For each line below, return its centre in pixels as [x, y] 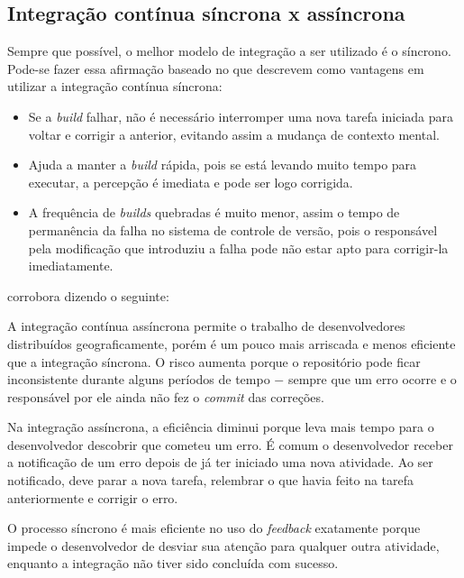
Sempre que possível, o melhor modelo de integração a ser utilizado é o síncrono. [229, 51]
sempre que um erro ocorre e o [372, 379]
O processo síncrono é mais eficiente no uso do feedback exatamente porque [214, 528]
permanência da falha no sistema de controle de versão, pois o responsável [233, 229]
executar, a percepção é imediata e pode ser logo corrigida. [191, 182]
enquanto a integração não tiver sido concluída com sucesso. [173, 563]
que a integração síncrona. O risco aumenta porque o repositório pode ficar [214, 361]
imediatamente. [71, 266]
